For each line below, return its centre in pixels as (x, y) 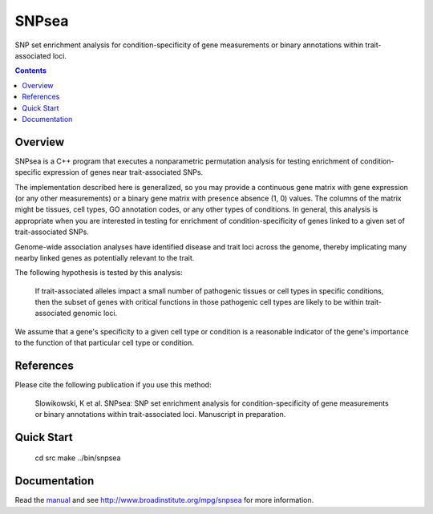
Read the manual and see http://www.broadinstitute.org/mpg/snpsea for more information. (164, 500)
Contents (31, 71)
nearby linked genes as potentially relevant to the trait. (105, 257)
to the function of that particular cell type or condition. (104, 343)
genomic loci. (95, 314)
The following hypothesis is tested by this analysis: (99, 273)
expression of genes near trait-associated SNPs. (123, 172)
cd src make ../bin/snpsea (78, 458)
